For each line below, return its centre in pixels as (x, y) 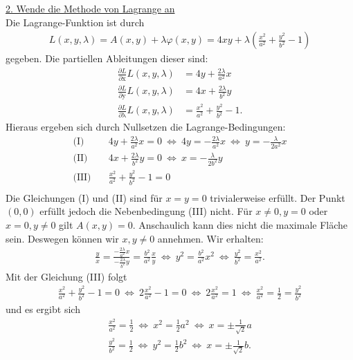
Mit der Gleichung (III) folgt (66, 276)
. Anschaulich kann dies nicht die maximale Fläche (240, 224)
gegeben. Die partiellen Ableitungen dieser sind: (107, 58)
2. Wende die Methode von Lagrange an (90, 8)
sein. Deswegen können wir (62, 238)
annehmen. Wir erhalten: (210, 238)
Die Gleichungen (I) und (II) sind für (84, 197)
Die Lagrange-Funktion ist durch (75, 22)
